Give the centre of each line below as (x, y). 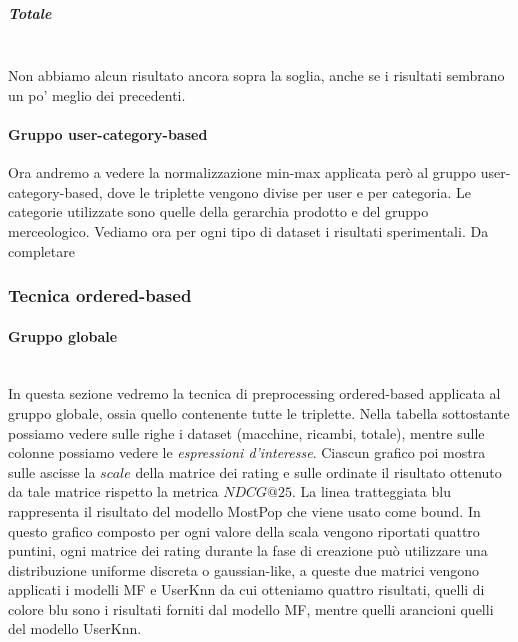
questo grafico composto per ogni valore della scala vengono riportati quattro (244, 530)
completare (41, 250)
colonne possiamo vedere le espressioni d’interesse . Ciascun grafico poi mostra (247, 452)
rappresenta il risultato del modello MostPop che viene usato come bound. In (244, 510)
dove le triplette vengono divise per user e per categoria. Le (289, 191)
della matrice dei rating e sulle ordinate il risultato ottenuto (318, 471)
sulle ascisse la (52, 471)
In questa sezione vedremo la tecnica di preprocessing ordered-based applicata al (254, 393)
